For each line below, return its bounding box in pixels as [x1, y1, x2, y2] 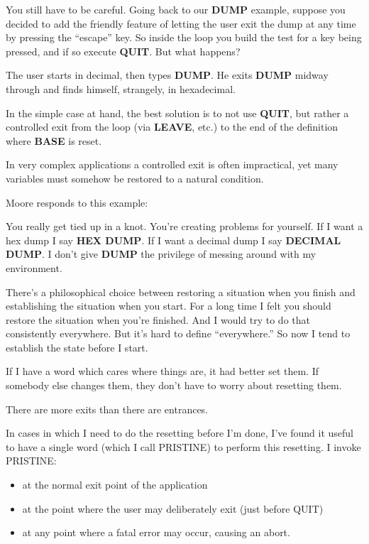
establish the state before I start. [6, 339, 148, 354]
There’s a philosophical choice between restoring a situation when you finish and [6, 284, 356, 299]
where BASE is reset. [6, 133, 102, 148]
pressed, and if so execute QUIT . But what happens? [6, 43, 241, 58]
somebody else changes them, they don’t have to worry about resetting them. [6, 378, 342, 393]
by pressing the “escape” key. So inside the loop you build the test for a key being [6, 30, 362, 45]
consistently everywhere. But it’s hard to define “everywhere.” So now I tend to [6, 326, 351, 341]
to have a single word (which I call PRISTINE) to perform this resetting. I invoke [6, 439, 361, 454]
